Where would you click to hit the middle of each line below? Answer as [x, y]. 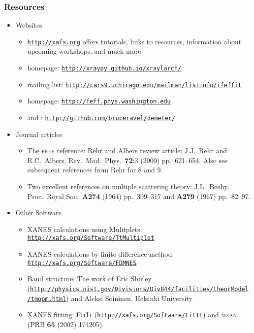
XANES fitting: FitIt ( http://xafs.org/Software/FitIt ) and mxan [132, 315]
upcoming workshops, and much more [84, 51]
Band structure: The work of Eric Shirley [89, 279]
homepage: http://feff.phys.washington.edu [99, 101]
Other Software [38, 213]
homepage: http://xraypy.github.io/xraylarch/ [104, 68]
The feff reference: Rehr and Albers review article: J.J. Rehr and [127, 150]
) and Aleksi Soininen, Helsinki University [129, 298]
